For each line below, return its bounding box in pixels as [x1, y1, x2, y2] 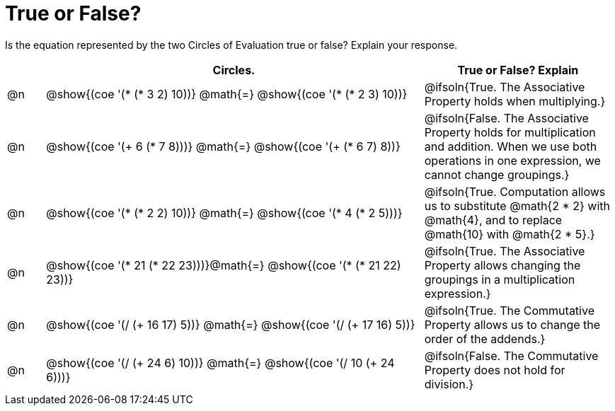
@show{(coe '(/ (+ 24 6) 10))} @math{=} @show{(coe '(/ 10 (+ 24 [46, 355, 395, 370]
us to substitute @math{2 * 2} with [424, 198, 610, 213]
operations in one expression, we [424, 153, 601, 168]
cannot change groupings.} [424, 167, 570, 182]
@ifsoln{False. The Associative [424, 110, 589, 125]
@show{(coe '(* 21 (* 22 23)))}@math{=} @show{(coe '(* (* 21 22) [46, 257, 401, 272]
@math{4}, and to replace [424, 212, 563, 227]
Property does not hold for [424, 362, 565, 377]
